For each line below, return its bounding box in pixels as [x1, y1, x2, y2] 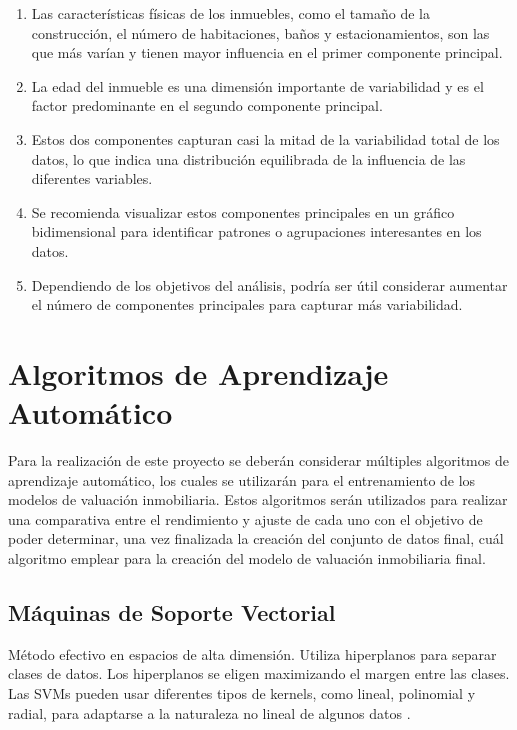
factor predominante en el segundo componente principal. [31, 95, 383, 116]
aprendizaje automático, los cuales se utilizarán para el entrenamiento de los [8, 469, 476, 490]
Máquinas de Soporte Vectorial [8, 596, 336, 627]
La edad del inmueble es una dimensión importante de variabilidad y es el [31, 75, 484, 96]
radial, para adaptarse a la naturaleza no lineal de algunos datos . [8, 702, 411, 723]
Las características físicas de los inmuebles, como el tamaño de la [31, 3, 430, 23]
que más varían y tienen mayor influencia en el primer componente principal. [31, 42, 503, 63]
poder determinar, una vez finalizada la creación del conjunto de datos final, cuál [8, 528, 504, 549]
